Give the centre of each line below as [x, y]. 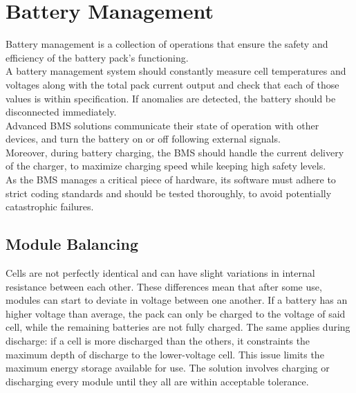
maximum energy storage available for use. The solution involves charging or [168, 368]
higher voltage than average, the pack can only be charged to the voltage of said [176, 313]
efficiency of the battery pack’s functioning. [97, 57]
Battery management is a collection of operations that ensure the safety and [167, 44]
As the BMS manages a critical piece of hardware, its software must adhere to [171, 180]
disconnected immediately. [61, 112]
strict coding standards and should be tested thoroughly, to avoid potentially [169, 193]
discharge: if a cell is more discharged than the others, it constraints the [158, 341]
